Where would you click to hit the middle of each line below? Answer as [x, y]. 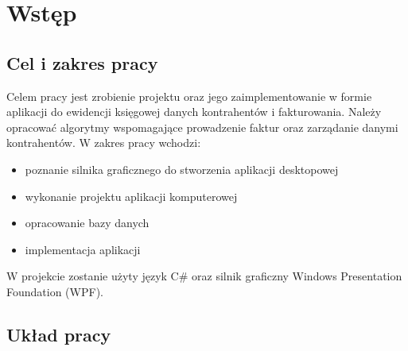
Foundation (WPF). [55, 291]
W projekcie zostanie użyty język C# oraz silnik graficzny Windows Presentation [204, 276]
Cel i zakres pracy [82, 62]
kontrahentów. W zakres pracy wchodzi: [104, 143]
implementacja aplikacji [83, 249]
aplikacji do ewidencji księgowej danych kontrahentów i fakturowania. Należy [194, 112]
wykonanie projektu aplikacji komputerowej [131, 196]
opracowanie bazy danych [87, 223]
